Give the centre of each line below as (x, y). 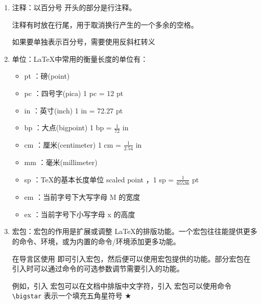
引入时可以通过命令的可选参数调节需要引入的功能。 (98, 268)
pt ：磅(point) (47, 76)
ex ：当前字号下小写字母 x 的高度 (80, 214)
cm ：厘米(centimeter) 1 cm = (73, 144)
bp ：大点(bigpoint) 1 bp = (68, 127)
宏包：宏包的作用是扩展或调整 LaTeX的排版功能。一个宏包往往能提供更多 (135, 231)
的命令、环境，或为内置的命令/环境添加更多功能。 (96, 241)
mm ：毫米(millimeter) (61, 162)
